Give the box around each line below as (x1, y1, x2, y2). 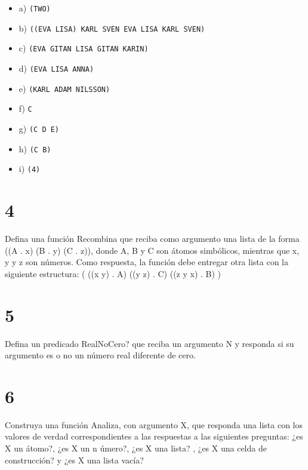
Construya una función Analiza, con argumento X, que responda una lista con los (5, 418, 303, 431)
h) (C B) (19, 142, 51, 155)
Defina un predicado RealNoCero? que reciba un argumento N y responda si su (5, 337, 294, 349)
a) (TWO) (19, 2, 51, 14)
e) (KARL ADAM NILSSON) (19, 82, 110, 94)
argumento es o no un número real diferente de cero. (5, 349, 196, 361)
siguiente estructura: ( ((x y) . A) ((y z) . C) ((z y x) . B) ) (5, 267, 221, 279)
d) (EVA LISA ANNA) (19, 62, 94, 74)
